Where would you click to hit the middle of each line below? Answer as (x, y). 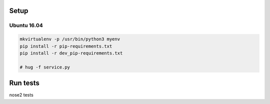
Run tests (24, 83)
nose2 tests (21, 95)
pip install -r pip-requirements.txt (66, 46)
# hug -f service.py (45, 67)
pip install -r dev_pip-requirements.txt (71, 53)
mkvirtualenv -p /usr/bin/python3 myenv (70, 39)
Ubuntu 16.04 (26, 25)
